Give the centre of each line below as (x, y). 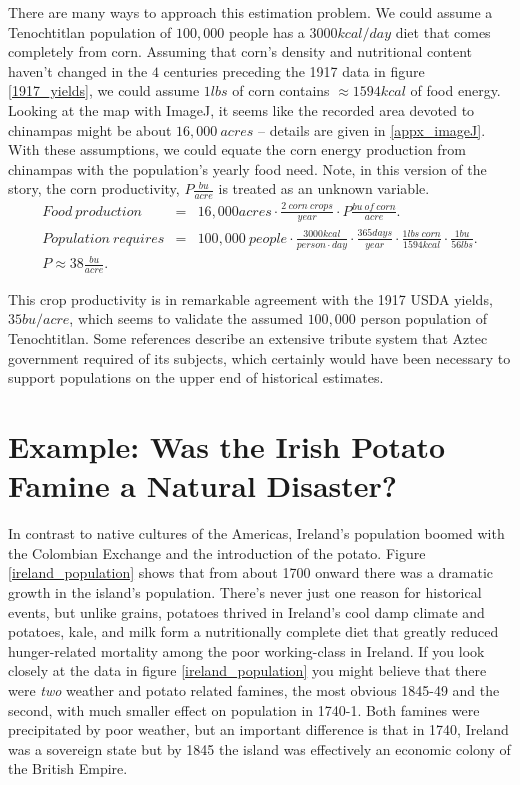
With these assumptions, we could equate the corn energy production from (237, 149)
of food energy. (455, 90)
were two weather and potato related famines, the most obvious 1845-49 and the (254, 689)
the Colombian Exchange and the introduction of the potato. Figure (217, 552)
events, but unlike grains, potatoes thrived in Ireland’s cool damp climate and (246, 611)
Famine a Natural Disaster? (203, 485)
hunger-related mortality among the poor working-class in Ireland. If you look (246, 650)
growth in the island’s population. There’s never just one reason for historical (245, 591)
